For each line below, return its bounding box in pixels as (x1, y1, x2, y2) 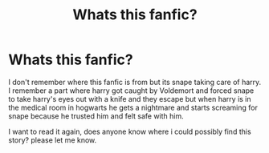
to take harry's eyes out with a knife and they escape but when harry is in (8, 94, 251, 103)
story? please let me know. (8, 135, 97, 145)
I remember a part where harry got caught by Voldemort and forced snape (8, 86, 255, 95)
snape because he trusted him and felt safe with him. (8, 111, 184, 121)
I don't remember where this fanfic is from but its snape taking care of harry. (8, 77, 262, 87)
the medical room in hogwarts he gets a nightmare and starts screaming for (8, 103, 259, 112)
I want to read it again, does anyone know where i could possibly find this (8, 127, 251, 136)
